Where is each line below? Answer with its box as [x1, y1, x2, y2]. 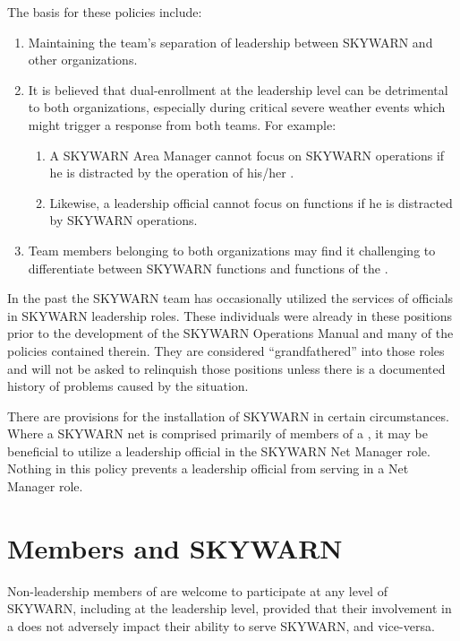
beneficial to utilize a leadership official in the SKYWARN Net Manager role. [7, 441, 430, 460]
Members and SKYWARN [7, 529, 343, 566]
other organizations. [28, 50, 138, 69]
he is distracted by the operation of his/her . [49, 163, 294, 182]
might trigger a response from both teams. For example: [28, 115, 336, 134]
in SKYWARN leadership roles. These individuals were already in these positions [7, 306, 453, 325]
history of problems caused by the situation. [7, 377, 249, 395]
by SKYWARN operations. [49, 211, 198, 230]
